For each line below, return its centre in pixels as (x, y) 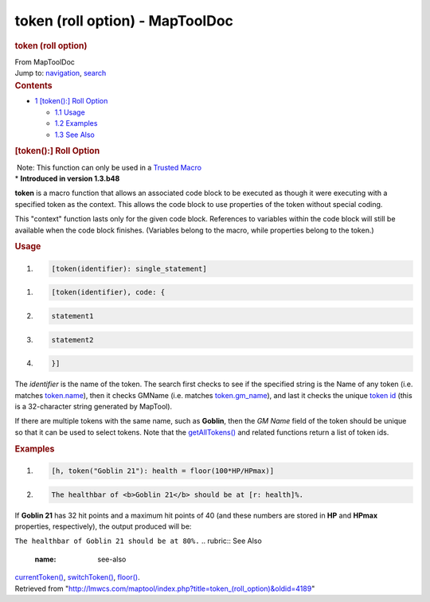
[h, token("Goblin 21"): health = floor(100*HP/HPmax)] (163, 471)
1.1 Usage (70, 112)
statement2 (72, 340)
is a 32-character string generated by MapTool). (94, 406)
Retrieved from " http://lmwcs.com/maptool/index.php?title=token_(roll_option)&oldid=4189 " (165, 588)
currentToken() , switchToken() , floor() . (77, 577)
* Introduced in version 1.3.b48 (67, 178)
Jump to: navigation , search (61, 73)
